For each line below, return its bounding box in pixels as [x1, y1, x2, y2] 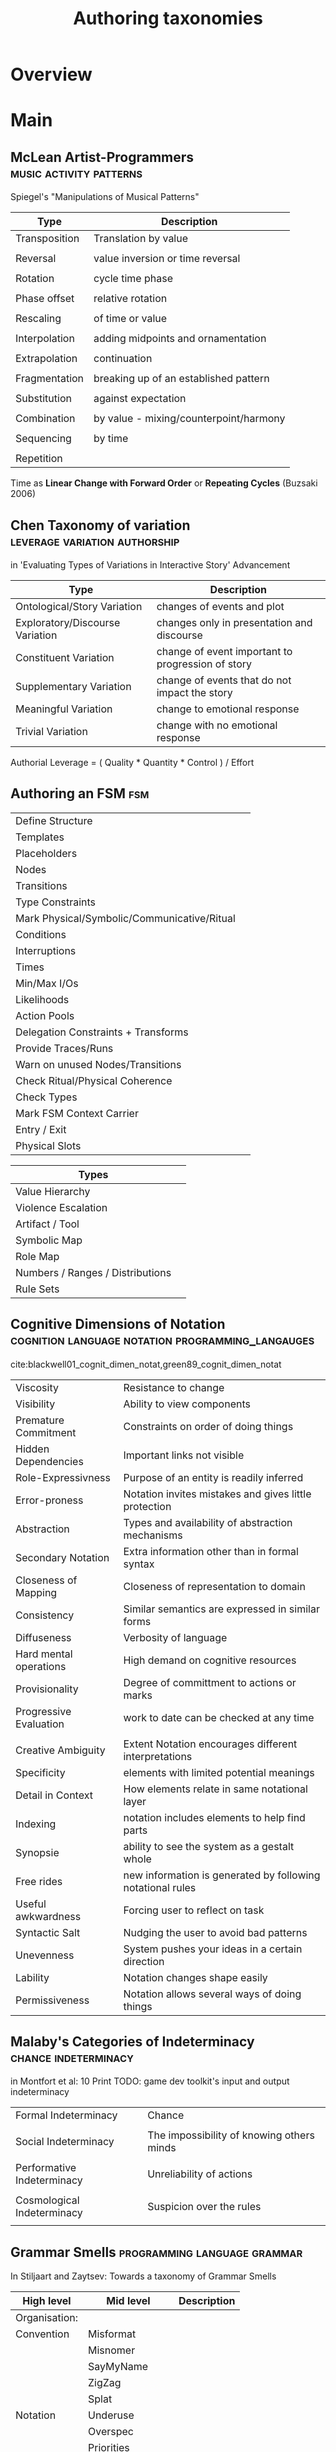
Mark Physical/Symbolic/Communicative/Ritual [15, 911, 236, 925]
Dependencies [15, 1454, 84, 1468]
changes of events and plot [156, 600, 285, 613]
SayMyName [88, 2360, 149, 2374]
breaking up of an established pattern [93, 372, 270, 386]
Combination [15, 412, 76, 426]
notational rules [123, 1880, 197, 1894]
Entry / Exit [15, 1122, 67, 1136]
